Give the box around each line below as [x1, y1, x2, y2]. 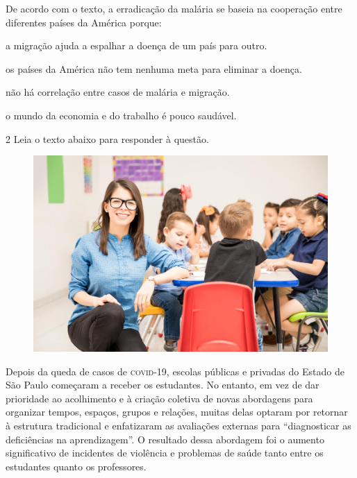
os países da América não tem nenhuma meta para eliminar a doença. [6, 61, 302, 76]
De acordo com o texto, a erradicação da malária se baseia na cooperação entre [6, 1, 342, 15]
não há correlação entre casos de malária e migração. [6, 85, 230, 99]
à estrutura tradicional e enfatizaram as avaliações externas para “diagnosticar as [6, 418, 351, 432]
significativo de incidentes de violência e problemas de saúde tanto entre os [6, 445, 324, 460]
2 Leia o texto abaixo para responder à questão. [6, 131, 209, 146]
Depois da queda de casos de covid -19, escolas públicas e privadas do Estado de [6, 364, 344, 378]
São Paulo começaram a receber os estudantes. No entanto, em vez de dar [6, 377, 319, 392]
